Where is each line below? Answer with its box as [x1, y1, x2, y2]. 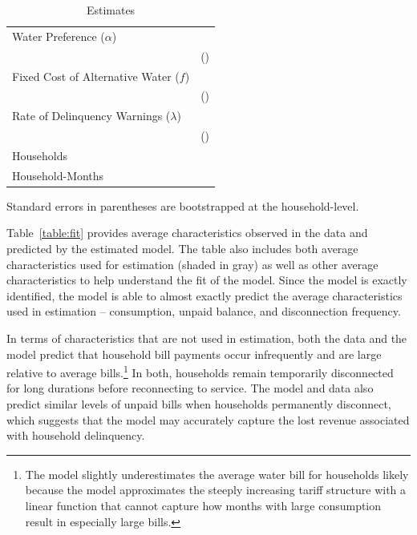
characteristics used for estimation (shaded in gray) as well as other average [6, 255, 379, 272]
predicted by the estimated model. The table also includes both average [6, 240, 358, 257]
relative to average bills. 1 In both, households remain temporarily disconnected [6, 362, 394, 380]
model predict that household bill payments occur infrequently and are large [6, 345, 382, 362]
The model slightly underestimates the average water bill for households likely [25, 465, 409, 482]
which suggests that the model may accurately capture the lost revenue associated [6, 411, 410, 428]
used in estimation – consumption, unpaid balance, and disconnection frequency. [6, 303, 401, 320]
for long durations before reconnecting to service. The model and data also [6, 380, 374, 396]
